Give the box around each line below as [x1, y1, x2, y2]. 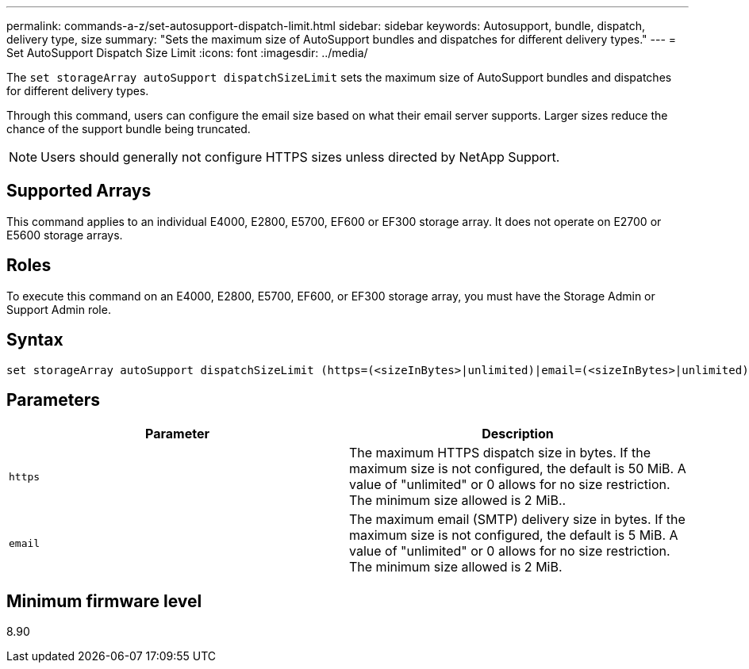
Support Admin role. [6, 302, 111, 316]
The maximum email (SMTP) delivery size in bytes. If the [349, 511, 686, 528]
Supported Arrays [6, 181, 152, 201]
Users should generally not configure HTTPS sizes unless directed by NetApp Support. [40, 149, 560, 165]
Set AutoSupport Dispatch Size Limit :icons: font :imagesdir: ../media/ [6, 46, 368, 59]
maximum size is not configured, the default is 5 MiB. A [349, 527, 678, 544]
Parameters [6, 389, 100, 410]
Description [482, 426, 554, 442]
